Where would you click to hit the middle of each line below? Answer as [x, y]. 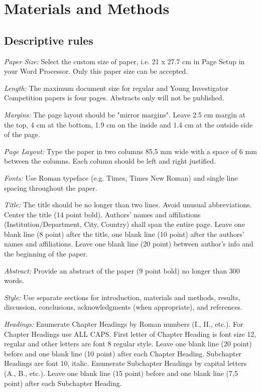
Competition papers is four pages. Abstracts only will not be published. [114, 98]
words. [14, 280]
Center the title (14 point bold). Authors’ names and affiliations [102, 214]
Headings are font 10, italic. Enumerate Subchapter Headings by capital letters [125, 363]
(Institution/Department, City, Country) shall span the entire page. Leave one [124, 224]
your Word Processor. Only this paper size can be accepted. [96, 71]
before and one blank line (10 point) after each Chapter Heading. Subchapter [123, 353]
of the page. [22, 134]
